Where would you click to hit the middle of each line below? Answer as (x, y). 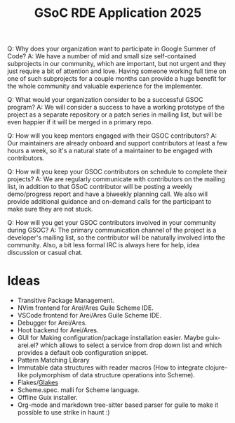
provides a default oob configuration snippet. (83, 353)
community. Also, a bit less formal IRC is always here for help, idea (103, 245)
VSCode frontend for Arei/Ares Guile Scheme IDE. (89, 315)
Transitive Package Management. (66, 301)
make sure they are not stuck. (50, 209)
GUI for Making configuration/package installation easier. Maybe (111, 338)
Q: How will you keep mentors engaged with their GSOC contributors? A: (112, 136)
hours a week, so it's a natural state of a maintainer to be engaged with (110, 151)
